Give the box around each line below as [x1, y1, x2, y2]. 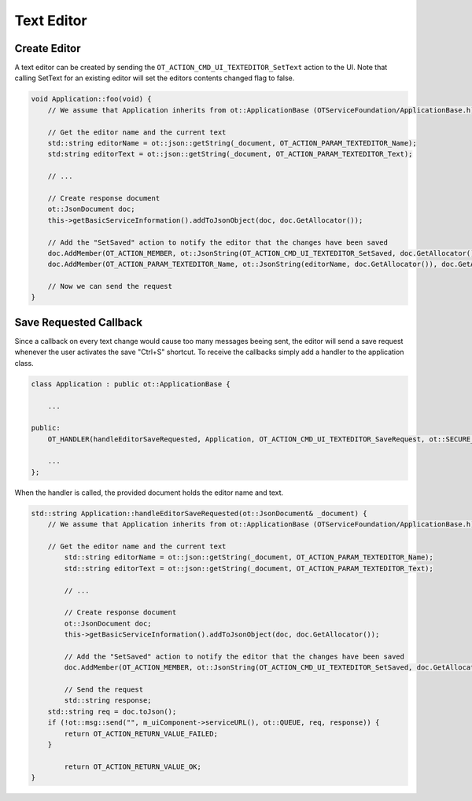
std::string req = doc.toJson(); [47, 707, 177, 716]
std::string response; [64, 696, 153, 705]
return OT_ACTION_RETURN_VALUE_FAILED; [64, 729, 218, 738]
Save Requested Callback [14, 316, 143, 329]
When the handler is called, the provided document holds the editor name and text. [14, 488, 284, 497]
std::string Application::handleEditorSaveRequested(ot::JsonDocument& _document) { [31, 508, 367, 518]
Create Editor [14, 42, 82, 55]
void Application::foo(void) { [31, 94, 153, 104]
